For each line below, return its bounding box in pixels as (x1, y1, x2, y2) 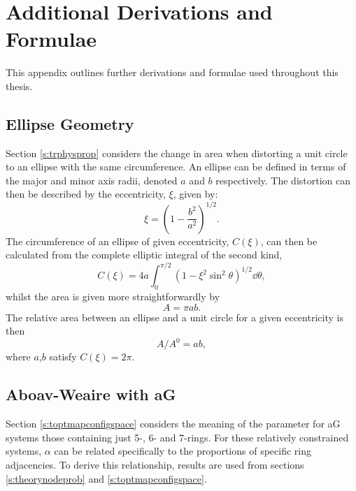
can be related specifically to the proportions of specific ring (54, 444, 311, 458)
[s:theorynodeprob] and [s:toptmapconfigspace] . (6, 471, 207, 485)
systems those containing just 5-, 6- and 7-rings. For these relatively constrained (6, 430, 349, 444)
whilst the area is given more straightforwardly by (6, 289, 220, 304)
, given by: (173, 186, 218, 201)
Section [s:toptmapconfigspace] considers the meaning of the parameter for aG (6, 416, 341, 431)
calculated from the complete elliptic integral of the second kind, (6, 247, 283, 262)
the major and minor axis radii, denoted (6, 173, 178, 187)
